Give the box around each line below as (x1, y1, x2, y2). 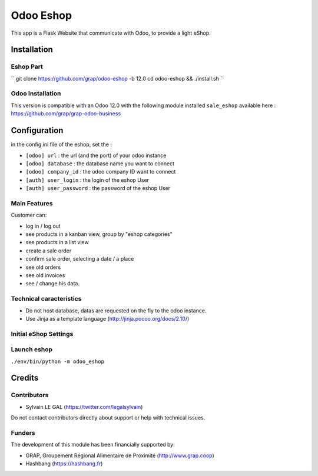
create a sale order (25, 247, 72, 254)
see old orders (25, 264, 61, 271)
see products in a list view (25, 239, 89, 246)
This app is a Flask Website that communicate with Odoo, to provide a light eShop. (11, 29, 211, 36)
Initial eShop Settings (11, 329, 74, 338)
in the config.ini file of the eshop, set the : (11, 141, 112, 148)
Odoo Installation (11, 89, 61, 98)
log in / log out (25, 222, 61, 229)
